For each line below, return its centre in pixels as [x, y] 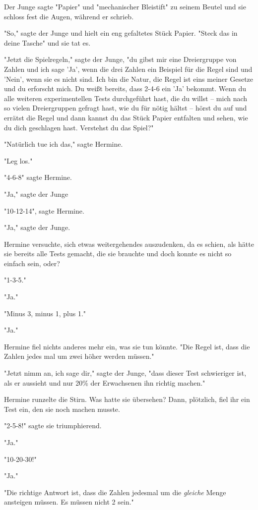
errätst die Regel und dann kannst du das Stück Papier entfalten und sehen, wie [126, 117]
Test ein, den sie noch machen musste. [62, 409]
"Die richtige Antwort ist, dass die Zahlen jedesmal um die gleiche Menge [115, 492]
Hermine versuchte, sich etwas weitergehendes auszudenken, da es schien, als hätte [129, 244]
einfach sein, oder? [32, 263]
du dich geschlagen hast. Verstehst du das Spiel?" [79, 127]
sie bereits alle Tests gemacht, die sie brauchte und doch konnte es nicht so [118, 254]
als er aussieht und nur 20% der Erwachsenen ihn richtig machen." [105, 382]
